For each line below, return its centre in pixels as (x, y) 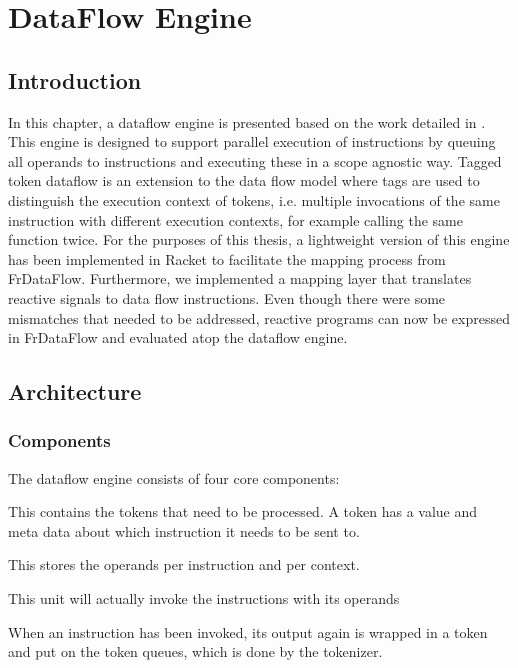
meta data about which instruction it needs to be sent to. (184, 530)
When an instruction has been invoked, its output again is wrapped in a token (248, 631)
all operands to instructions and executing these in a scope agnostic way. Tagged (255, 160)
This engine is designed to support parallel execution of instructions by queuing (252, 141)
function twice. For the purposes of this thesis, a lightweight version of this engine (259, 239)
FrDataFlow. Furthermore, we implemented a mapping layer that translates (240, 278)
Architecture (75, 391)
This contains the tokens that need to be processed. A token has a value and (243, 511)
